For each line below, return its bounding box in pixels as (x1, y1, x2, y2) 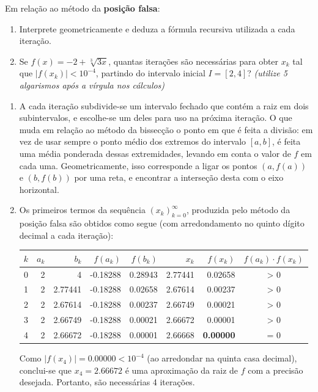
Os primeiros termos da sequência (19, 203, 146, 216)
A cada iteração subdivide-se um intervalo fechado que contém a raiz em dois (19, 99, 309, 112)
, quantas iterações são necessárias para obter (108, 54, 279, 67)
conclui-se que (19, 363, 72, 376)
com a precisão (248, 363, 303, 376)
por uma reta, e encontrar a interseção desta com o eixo (74, 171, 284, 184)
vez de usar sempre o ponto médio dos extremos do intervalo (19, 135, 246, 148)
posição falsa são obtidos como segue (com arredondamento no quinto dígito (19, 217, 305, 230)
